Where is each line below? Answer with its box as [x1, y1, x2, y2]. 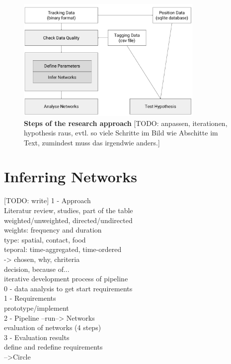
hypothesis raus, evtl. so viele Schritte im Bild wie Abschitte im [24, 127, 218, 138]
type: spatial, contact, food [4, 234, 86, 244]
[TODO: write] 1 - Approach [4, 195, 91, 206]
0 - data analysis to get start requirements [4, 283, 133, 293]
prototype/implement [4, 302, 69, 313]
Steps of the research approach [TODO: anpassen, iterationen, [24, 118, 228, 128]
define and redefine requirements [4, 342, 103, 352]
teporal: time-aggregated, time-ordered [4, 244, 122, 254]
